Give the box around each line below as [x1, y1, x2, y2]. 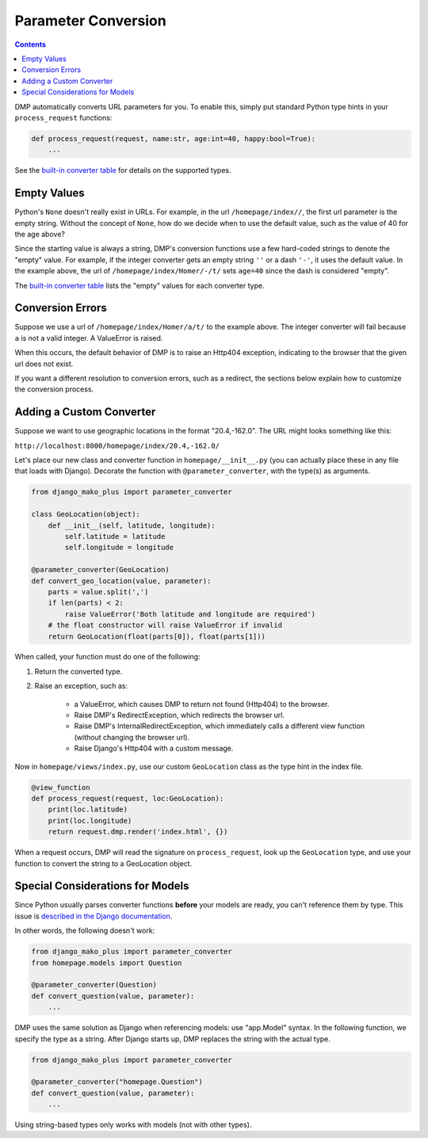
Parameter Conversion [14, 12, 166, 29]
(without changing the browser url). [74, 732, 190, 742]
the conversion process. [14, 384, 94, 394]
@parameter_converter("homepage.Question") [31, 1078, 204, 1086]
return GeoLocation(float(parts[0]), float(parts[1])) [48, 632, 266, 641]
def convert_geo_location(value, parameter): [31, 576, 212, 586]
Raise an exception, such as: [34, 682, 128, 691]
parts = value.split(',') [48, 587, 149, 596]
